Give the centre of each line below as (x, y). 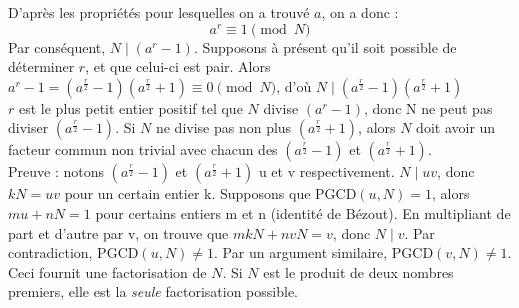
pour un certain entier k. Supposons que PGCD (210, 193)
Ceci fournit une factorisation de (107, 271)
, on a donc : (360, 12)
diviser (28, 127)
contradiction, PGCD (73, 252)
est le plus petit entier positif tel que (130, 107)
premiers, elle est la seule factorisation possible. (153, 291)
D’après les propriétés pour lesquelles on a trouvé (159, 12)
